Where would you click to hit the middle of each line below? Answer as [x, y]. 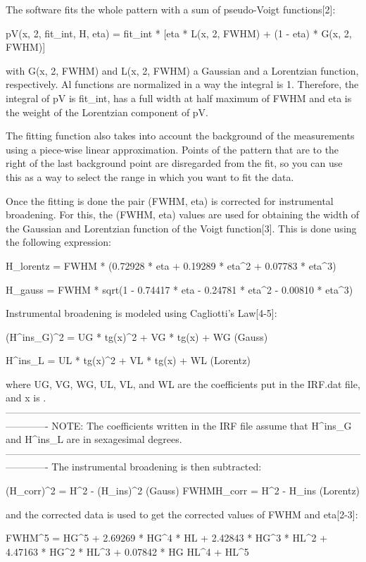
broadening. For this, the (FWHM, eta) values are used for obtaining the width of [183, 214]
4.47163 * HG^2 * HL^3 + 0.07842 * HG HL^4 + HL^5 [127, 551]
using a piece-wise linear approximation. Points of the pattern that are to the [172, 149]
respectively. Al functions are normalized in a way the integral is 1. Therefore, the [182, 84]
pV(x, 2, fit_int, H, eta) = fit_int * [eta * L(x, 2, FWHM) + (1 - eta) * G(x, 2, [179, 33]
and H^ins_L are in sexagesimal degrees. [94, 439]
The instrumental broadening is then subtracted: [157, 467]
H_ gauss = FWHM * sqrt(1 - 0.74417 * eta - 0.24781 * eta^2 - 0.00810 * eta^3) [179, 289]
